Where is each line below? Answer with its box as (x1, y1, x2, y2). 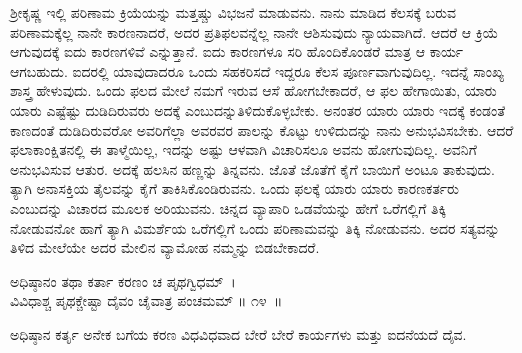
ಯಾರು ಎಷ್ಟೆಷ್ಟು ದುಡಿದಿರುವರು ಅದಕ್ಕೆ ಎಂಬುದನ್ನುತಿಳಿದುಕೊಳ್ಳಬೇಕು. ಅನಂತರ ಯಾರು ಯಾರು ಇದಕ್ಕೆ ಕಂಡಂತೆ (10, 99, 506, 120)
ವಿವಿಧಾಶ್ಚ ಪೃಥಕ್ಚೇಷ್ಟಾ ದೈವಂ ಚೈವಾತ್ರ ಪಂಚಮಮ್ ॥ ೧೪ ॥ (10, 290, 283, 311)
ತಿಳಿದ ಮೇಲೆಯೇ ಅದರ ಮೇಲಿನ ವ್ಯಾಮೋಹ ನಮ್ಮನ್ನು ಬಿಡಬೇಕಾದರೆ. (10, 237, 320, 258)
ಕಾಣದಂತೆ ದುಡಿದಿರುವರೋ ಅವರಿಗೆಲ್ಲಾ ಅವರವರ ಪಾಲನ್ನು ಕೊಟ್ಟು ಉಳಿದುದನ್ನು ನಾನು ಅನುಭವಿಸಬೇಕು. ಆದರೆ (10, 119, 514, 140)
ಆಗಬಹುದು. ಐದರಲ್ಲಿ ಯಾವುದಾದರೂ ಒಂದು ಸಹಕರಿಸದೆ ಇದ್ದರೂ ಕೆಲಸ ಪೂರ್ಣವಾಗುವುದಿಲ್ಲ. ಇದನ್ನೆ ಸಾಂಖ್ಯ (10, 60, 505, 81)
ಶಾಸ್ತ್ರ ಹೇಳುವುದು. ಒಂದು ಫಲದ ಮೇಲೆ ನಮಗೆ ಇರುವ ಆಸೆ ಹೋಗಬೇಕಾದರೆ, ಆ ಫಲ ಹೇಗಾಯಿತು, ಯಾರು (10, 80, 497, 101)
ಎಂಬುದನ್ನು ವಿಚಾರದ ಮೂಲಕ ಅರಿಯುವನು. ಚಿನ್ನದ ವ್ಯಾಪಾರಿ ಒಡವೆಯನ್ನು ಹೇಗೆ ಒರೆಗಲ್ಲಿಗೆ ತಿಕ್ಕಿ (10, 197, 447, 218)
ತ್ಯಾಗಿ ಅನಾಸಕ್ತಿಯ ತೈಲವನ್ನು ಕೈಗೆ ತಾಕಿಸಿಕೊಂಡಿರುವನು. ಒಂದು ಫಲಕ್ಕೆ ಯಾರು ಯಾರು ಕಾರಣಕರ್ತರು (10, 178, 459, 199)
